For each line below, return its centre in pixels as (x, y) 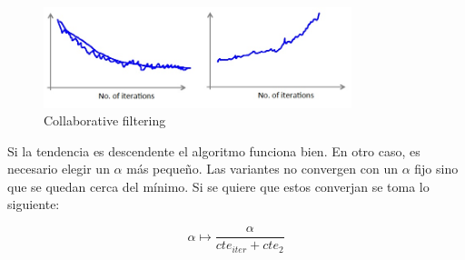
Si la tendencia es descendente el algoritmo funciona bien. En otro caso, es (214, 150)
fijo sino (436, 169)
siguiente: (34, 204)
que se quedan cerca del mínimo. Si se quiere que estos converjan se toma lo (218, 186)
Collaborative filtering (105, 120)
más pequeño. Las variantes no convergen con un (262, 169)
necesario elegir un (59, 169)
